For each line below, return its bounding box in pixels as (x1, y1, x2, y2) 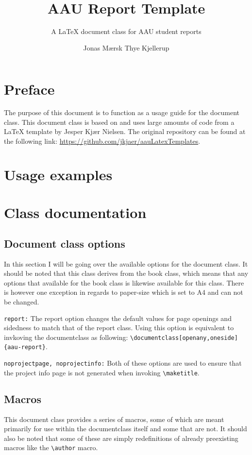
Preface (4, 79, 55, 99)
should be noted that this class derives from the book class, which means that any (4, 268, 249, 278)
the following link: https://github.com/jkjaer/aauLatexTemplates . (4, 136, 201, 146)
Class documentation (4, 202, 147, 222)
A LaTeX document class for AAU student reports (51, 26, 202, 36)
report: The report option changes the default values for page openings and (4, 313, 232, 323)
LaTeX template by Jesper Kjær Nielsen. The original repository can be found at (4, 126, 246, 136)
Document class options (4, 236, 125, 251)
